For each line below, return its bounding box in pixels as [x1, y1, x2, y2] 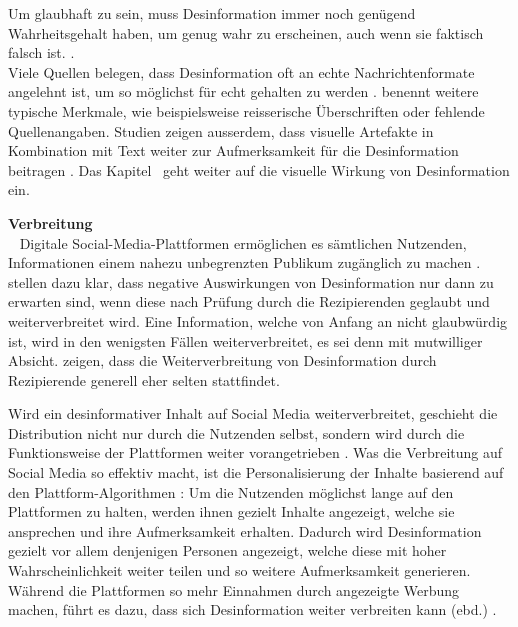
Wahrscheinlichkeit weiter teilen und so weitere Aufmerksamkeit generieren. [8, 560, 471, 581]
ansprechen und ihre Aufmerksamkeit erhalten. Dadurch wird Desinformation [8, 520, 482, 541]
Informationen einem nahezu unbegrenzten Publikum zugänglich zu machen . [8, 252, 481, 273]
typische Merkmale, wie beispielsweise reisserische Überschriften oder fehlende [8, 100, 485, 121]
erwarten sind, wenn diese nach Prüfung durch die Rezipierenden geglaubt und [8, 291, 490, 312]
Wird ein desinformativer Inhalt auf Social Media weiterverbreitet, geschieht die [8, 403, 498, 424]
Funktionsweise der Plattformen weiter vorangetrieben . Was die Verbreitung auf [8, 442, 503, 463]
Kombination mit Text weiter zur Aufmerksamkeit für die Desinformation [8, 140, 459, 161]
